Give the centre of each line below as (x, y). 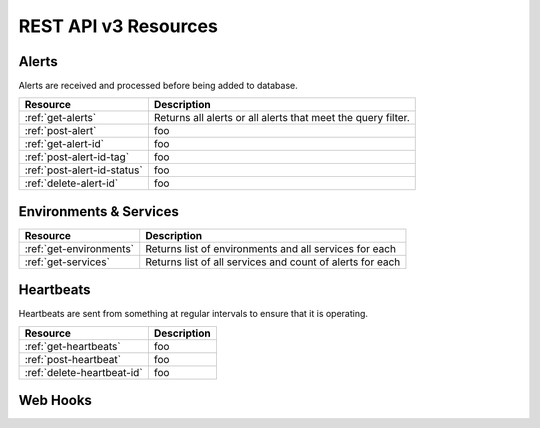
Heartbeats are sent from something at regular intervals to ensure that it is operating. (193, 314)
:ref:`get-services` (67, 262)
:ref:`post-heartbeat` (73, 359)
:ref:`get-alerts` (60, 118)
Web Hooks (55, 400)
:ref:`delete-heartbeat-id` (84, 372)
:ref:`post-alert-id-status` (84, 170)
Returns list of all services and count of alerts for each (273, 262)
